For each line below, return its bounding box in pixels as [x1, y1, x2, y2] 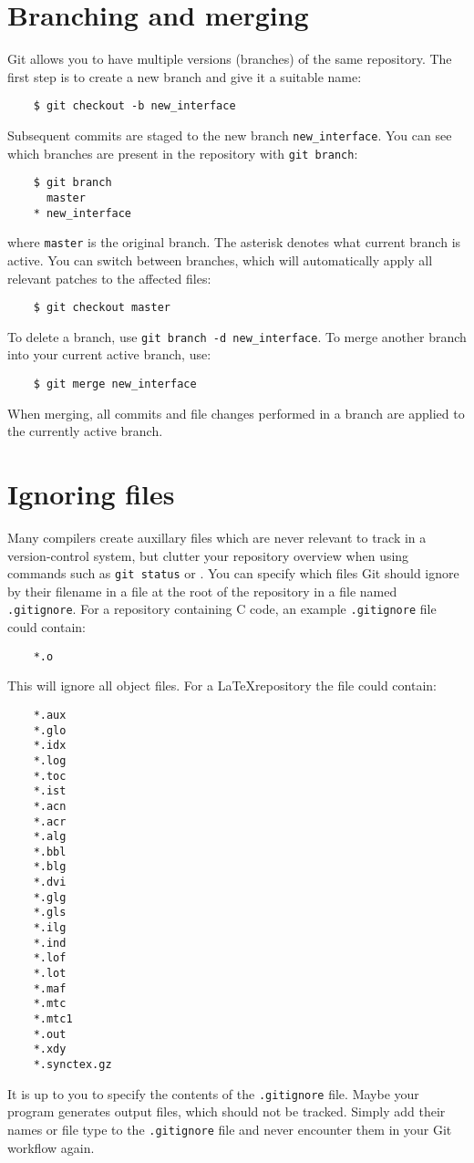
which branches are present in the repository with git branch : [7, 143, 358, 162]
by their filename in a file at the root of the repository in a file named [7, 581, 397, 600]
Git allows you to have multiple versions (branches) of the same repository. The [7, 49, 452, 68]
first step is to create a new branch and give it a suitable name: [7, 67, 362, 86]
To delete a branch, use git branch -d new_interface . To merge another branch [7, 327, 467, 346]
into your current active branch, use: [7, 345, 211, 364]
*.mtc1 [33, 1012, 73, 1026]
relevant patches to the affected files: [7, 268, 211, 287]
